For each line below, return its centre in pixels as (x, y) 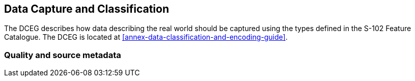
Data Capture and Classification (87, 9)
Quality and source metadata (63, 55)
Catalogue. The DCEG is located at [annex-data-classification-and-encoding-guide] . (146, 37)
